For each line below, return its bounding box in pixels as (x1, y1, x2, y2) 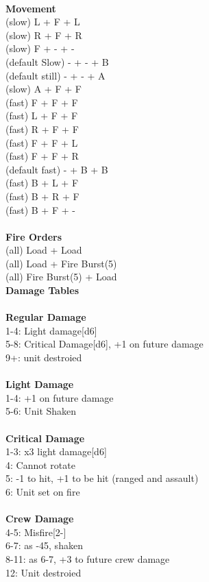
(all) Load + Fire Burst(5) (5, 256, 117, 270)
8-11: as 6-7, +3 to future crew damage (5, 551, 170, 566)
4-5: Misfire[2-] (5, 524, 66, 539)
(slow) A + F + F (5, 82, 82, 96)
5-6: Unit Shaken (5, 404, 77, 418)
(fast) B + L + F (5, 175, 79, 190)
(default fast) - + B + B (5, 162, 108, 176)
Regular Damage (5, 310, 86, 324)
